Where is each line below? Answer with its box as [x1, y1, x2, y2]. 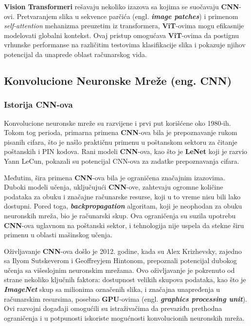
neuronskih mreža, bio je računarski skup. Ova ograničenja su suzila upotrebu [4, 210, 236, 220]
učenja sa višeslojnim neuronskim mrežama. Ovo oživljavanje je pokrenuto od [4, 265, 235, 275]
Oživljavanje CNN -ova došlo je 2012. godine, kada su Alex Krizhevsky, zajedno [4, 246, 242, 256]
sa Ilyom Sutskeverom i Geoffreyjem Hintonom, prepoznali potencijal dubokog [4, 255, 237, 266]
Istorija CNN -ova [4, 98, 73, 111]
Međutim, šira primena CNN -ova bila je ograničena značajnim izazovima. [4, 172, 225, 182]
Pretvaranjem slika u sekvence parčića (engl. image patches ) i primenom [17, 11, 238, 21]
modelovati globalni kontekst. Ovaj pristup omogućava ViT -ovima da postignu [4, 30, 239, 40]
